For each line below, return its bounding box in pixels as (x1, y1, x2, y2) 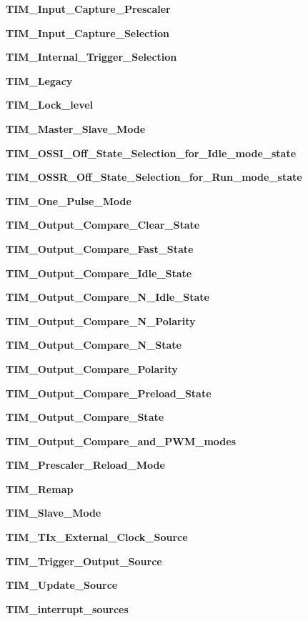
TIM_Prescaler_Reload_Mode (6, 457, 165, 472)
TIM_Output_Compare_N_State (6, 337, 182, 352)
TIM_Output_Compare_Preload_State (6, 385, 212, 400)
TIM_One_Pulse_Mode (6, 193, 131, 208)
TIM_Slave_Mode (6, 505, 101, 520)
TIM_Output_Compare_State (6, 409, 164, 424)
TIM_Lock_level (6, 97, 94, 112)
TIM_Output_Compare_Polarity (6, 361, 178, 376)
